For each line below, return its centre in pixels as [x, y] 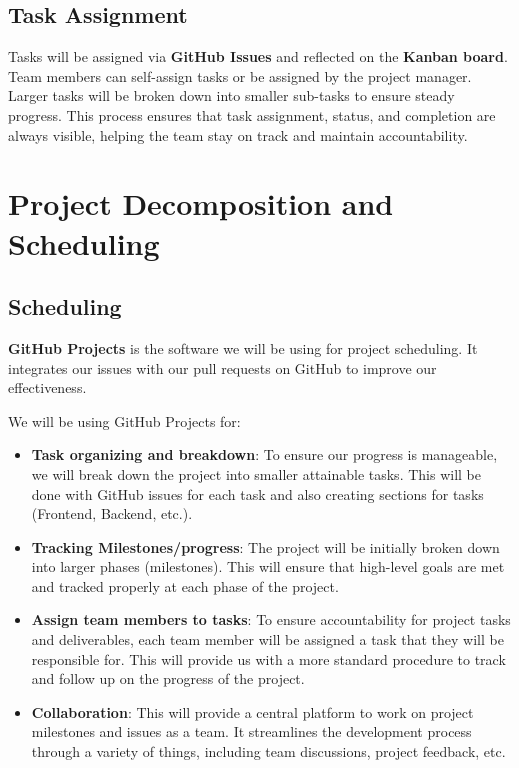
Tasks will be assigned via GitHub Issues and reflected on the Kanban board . [258, 56]
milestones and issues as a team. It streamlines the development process [251, 731]
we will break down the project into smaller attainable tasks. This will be [256, 473]
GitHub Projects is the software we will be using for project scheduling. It [243, 347]
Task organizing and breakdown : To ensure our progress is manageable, [264, 454]
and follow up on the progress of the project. [168, 678]
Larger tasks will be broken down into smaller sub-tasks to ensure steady [231, 95]
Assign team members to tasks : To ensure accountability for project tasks [271, 619]
